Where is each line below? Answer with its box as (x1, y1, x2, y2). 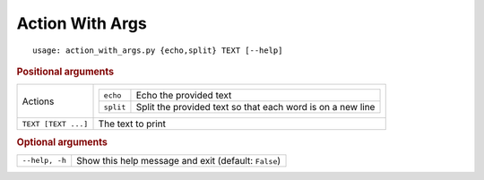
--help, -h (22, 156, 67, 166)
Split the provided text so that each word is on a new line (135, 101, 376, 114)
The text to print (98, 117, 166, 130)
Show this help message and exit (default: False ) (76, 154, 281, 167)
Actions (22, 95, 55, 107)
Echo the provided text (135, 90, 232, 102)
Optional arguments (16, 135, 108, 148)
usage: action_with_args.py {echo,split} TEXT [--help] (32, 45, 283, 56)
